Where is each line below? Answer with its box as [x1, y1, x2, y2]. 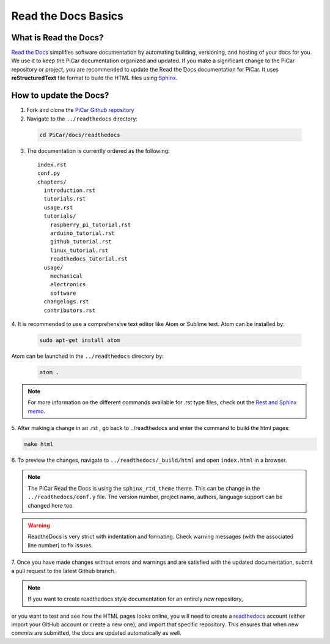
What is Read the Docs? [11, 32, 104, 43]
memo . [28, 407, 46, 415]
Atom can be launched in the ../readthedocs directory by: [11, 352, 164, 360]
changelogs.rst [43, 298, 89, 305]
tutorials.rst [43, 196, 86, 202]
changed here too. [28, 502, 75, 509]
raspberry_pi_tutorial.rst [50, 221, 131, 228]
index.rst [37, 161, 67, 168]
